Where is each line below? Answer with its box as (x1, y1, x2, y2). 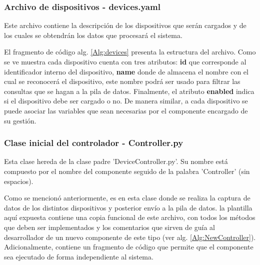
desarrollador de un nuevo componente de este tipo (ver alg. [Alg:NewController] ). (4, 231, 256, 242)
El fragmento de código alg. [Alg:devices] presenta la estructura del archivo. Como (4, 46, 256, 57)
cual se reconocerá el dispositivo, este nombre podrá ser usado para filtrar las (4, 76, 240, 86)
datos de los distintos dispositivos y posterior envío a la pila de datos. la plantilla (4, 202, 252, 212)
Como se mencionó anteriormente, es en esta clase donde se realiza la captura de (4, 192, 250, 203)
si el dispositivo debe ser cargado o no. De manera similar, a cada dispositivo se (4, 95, 248, 106)
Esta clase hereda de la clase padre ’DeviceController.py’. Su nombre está (4, 156, 228, 166)
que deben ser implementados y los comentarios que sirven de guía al (4, 221, 215, 232)
